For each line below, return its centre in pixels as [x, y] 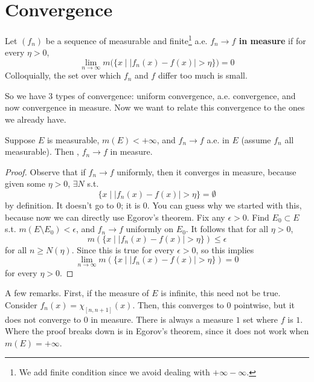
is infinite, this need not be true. [221, 293]
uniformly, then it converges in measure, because [207, 171]
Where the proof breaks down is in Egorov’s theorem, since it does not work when [157, 331]
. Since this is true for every [123, 249]
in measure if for [272, 40]
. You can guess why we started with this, [224, 205]
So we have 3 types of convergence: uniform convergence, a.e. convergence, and [150, 95]
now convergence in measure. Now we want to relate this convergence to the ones [155, 107]
